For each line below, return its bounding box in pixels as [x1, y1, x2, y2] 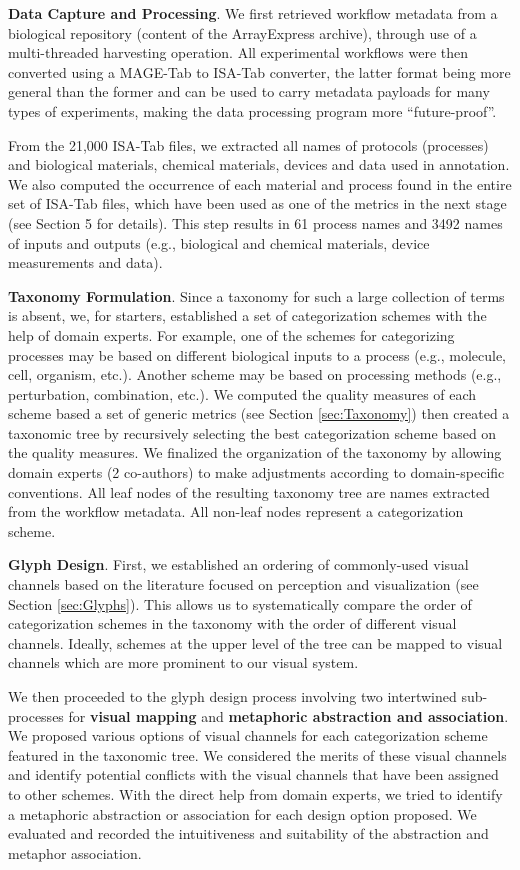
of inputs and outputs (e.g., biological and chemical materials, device [8, 232, 430, 253]
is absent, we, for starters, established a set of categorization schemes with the [8, 305, 487, 326]
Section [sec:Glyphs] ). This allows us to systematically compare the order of [8, 593, 472, 614]
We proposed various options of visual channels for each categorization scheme [8, 725, 488, 746]
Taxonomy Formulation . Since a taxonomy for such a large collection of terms [8, 285, 505, 306]
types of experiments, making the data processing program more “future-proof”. [8, 100, 497, 121]
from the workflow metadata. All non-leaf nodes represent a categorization [8, 501, 464, 522]
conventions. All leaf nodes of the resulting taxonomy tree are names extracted [8, 481, 490, 502]
